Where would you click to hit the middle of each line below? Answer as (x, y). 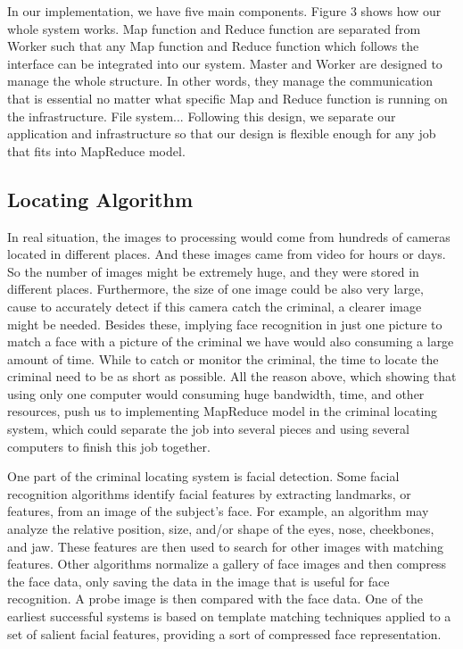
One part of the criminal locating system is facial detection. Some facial (203, 476)
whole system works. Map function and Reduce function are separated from (214, 28)
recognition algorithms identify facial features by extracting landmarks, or (209, 493)
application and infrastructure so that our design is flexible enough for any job (222, 133)
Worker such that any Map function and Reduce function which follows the (213, 46)
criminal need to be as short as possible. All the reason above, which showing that (232, 376)
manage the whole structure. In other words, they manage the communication (220, 81)
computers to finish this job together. (109, 446)
